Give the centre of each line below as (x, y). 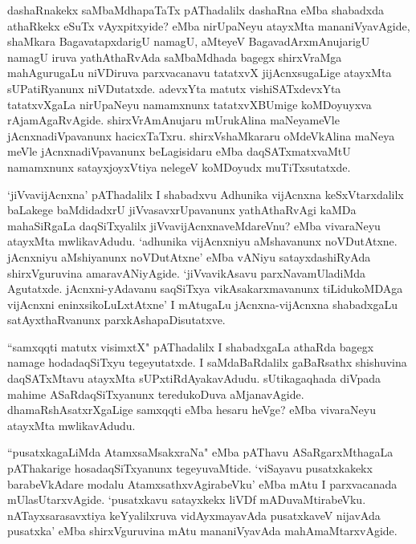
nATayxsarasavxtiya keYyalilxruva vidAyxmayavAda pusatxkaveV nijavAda (194, 515)
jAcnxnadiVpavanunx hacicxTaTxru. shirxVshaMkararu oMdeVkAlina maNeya (201, 135)
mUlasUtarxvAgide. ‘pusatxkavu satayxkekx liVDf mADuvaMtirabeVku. (187, 499)
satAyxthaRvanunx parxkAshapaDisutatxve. (116, 320)
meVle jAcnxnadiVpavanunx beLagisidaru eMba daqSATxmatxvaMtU (179, 151)
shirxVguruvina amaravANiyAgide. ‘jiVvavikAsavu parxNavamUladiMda (187, 272)
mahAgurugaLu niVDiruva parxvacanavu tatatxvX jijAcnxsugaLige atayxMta (200, 73)
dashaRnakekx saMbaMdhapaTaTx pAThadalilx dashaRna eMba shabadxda (196, 10)
